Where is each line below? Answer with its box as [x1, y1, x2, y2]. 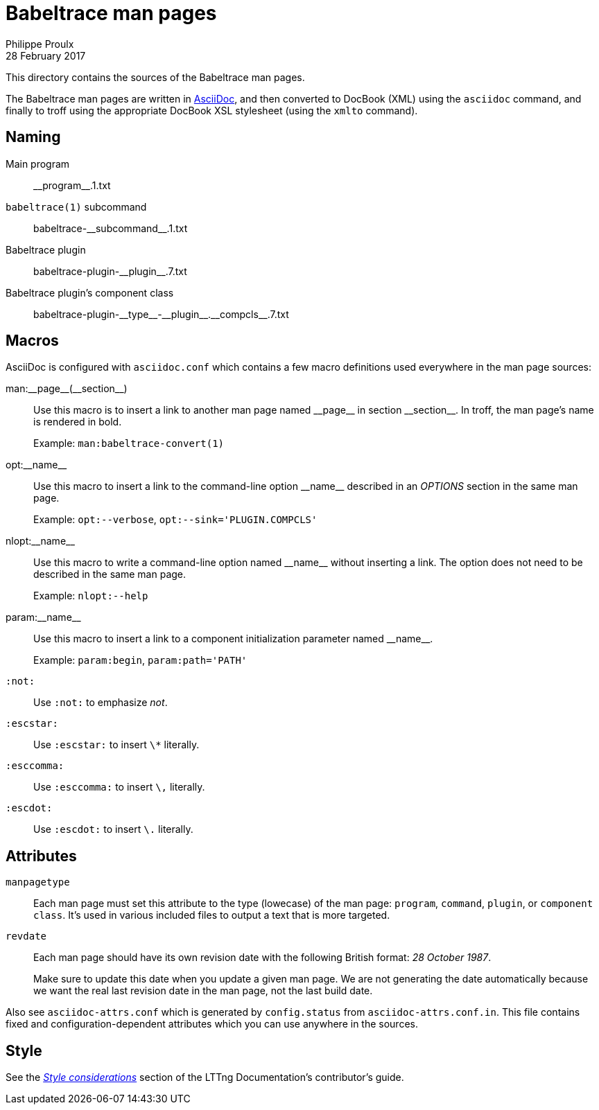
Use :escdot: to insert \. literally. [33, 823, 193, 836]
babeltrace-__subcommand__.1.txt [33, 222, 188, 234]
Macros [6, 332, 59, 350]
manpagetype [6, 876, 70, 888]
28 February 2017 [6, 49, 86, 62]
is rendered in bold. [33, 416, 122, 428]
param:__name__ [6, 611, 81, 624]
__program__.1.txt [33, 179, 111, 191]
